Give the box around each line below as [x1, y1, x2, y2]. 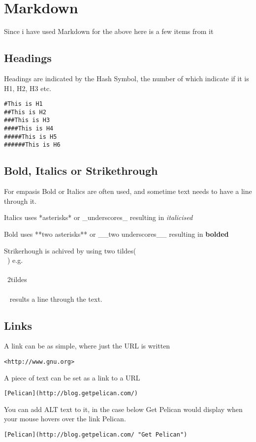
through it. [4, 195, 37, 206]
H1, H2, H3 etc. [4, 83, 52, 93]
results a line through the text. [9, 293, 102, 304]
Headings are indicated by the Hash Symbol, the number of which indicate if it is [4, 73, 249, 83]
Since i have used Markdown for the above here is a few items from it [4, 26, 214, 36]
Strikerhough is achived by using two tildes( [4, 245, 136, 255]
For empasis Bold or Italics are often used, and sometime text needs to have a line [4, 186, 252, 196]
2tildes [7, 274, 27, 284]
